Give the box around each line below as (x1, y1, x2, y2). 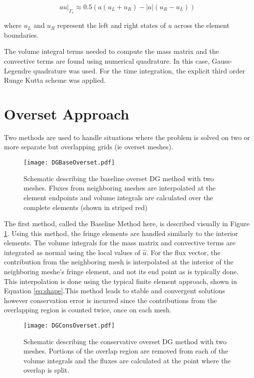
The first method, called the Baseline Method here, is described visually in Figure (4, 218, 250, 229)
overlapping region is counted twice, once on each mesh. (4, 305, 172, 315)
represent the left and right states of (57, 20, 166, 30)
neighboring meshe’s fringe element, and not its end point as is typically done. (4, 266, 239, 277)
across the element (174, 20, 229, 30)
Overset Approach (4, 103, 129, 123)
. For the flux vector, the (146, 247, 221, 257)
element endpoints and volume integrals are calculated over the (24, 192, 213, 202)
